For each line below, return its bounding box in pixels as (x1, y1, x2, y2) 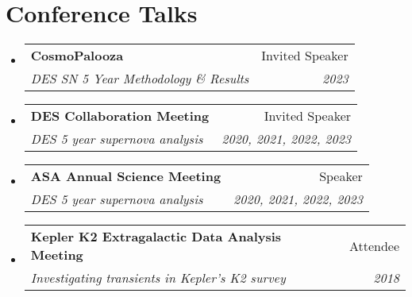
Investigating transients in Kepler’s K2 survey (30, 268, 286, 287)
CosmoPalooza (30, 46, 124, 65)
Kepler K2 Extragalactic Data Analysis (30, 227, 282, 246)
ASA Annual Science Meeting (30, 167, 221, 186)
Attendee (348, 236, 399, 255)
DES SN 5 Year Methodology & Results (30, 69, 249, 88)
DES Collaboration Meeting (30, 106, 210, 125)
